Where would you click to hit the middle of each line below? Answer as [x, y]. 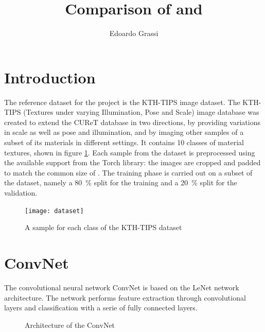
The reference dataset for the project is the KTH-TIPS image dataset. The [122, 102]
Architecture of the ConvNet [70, 325]
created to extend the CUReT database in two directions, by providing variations [132, 122]
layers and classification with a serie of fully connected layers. [101, 308]
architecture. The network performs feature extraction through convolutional [125, 297]
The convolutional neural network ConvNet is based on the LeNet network [122, 287]
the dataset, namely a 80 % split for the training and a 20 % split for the [121, 182]
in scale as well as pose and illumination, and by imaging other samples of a [124, 132]
